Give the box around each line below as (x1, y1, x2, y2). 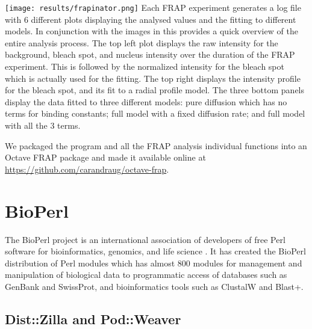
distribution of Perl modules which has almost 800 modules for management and (5, 256, 302, 269)
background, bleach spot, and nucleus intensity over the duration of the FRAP (5, 48, 295, 61)
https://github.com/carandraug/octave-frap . (5, 162, 169, 175)
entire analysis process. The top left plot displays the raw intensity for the (5, 36, 278, 49)
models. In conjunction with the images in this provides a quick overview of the (5, 25, 298, 37)
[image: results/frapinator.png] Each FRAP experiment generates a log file (5, 1, 301, 13)
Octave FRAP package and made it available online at (5, 151, 206, 164)
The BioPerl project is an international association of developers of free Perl (5, 233, 285, 245)
